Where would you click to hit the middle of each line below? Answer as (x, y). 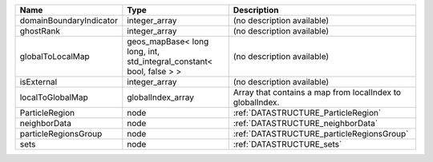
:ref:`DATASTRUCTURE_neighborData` (306, 123)
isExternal (38, 82)
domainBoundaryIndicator (69, 20)
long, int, (144, 51)
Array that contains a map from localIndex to (317, 92)
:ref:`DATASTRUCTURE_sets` (287, 144)
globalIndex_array (161, 97)
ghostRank (40, 31)
